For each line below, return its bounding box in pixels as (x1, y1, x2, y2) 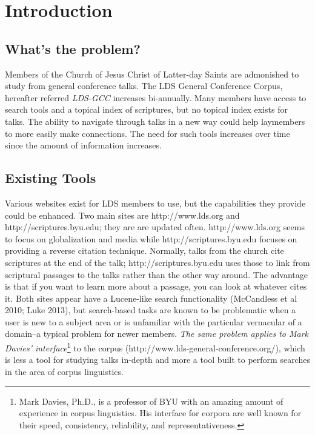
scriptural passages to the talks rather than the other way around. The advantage (5, 268, 308, 281)
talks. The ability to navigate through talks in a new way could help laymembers (5, 115, 305, 127)
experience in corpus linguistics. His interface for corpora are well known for (19, 407, 302, 419)
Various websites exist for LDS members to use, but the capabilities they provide (5, 196, 306, 209)
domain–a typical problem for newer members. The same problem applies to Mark (5, 327, 309, 340)
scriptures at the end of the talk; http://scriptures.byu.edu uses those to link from (5, 256, 310, 268)
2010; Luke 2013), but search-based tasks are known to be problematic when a (5, 304, 296, 316)
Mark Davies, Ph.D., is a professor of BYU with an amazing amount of (19, 394, 283, 407)
